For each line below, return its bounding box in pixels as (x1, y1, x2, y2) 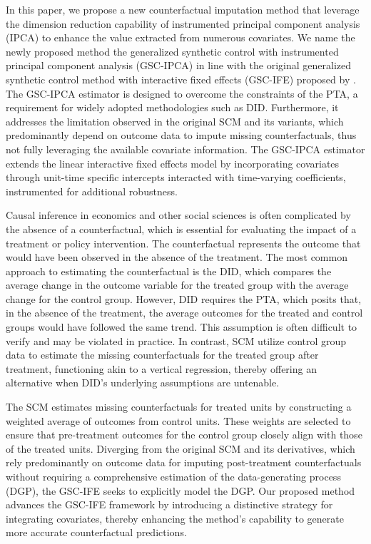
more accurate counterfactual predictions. (6, 525, 187, 540)
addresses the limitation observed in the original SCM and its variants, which (6, 113, 344, 128)
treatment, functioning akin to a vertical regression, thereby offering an (6, 361, 317, 376)
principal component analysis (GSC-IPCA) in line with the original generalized (6, 58, 351, 73)
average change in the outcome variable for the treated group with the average (6, 277, 349, 292)
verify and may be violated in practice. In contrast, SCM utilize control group (6, 333, 347, 348)
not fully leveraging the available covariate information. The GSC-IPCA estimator (6, 141, 365, 156)
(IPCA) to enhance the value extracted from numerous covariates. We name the (6, 30, 355, 45)
